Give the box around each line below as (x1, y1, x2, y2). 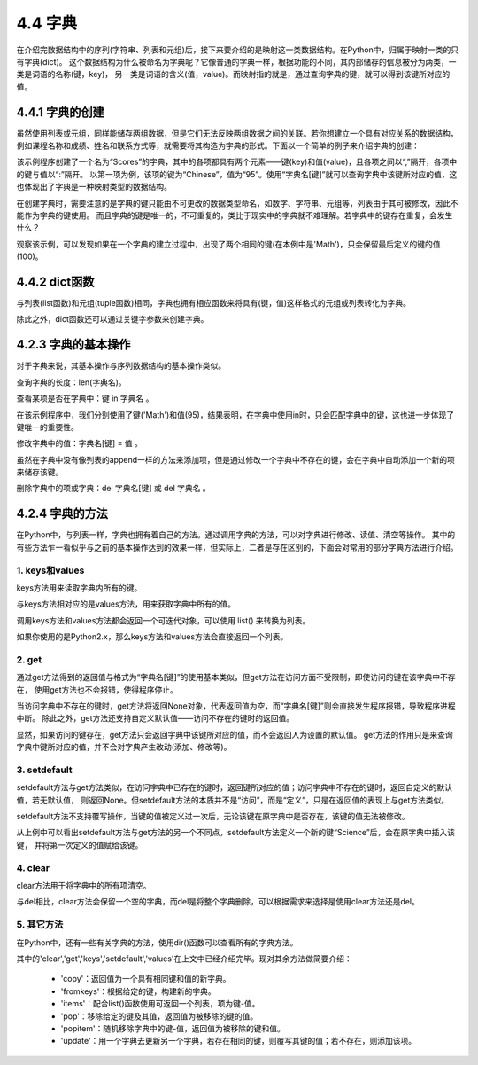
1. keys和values (16, 564, 85, 576)
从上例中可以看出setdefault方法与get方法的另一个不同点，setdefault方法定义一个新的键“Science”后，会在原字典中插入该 (16, 827, 456, 838)
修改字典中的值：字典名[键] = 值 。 (16, 438, 143, 449)
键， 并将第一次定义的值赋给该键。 (16, 839, 143, 850)
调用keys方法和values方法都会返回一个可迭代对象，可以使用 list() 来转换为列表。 (16, 615, 311, 625)
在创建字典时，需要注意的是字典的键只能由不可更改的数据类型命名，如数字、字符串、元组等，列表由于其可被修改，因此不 (16, 198, 459, 208)
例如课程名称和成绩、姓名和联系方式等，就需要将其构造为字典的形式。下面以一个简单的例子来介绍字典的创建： (16, 140, 420, 151)
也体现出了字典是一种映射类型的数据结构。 (16, 182, 172, 192)
